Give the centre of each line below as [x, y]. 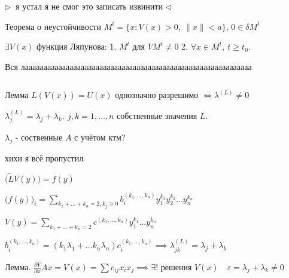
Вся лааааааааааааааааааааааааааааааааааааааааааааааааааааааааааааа [128, 66]
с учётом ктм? [100, 137]
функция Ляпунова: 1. [77, 46]
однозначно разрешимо [157, 95]
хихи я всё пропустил [44, 158]
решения [176, 266]
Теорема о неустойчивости [53, 26]
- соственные [39, 137]
